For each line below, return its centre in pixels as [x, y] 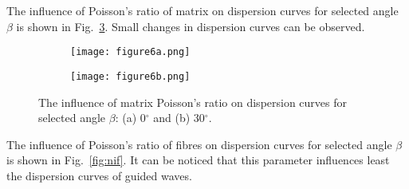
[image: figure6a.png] [130, 52]
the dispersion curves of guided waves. [99, 175]
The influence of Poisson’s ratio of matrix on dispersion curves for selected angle [203, 10]
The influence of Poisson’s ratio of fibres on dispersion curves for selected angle [199, 144]
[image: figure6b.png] [130, 76]
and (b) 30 [179, 118]
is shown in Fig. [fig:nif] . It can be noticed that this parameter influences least [198, 160]
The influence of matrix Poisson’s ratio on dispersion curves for [193, 102]
